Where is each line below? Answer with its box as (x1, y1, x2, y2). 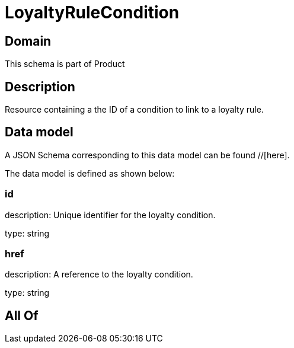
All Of (5, 308, 39, 323)
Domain (5, 33, 52, 49)
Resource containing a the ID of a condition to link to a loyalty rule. (5, 104, 264, 115)
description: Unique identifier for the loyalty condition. (5, 209, 216, 220)
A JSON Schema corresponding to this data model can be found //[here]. (5, 149, 290, 160)
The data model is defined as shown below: (5, 168, 175, 178)
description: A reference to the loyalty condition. (5, 269, 193, 280)
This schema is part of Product (5, 59, 125, 69)
